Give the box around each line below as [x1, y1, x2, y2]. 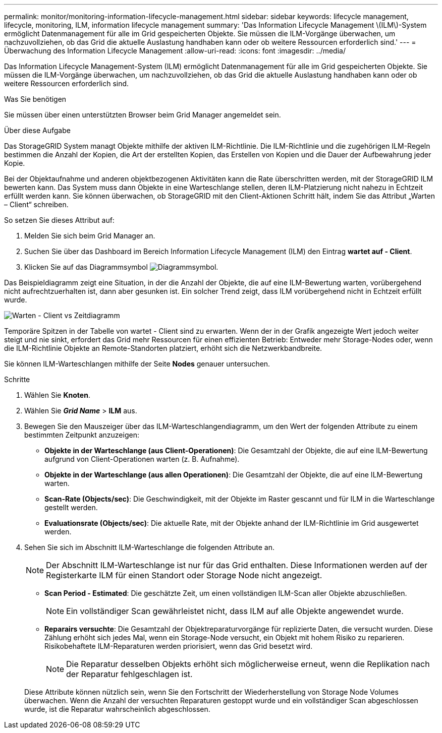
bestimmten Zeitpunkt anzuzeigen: [24, 431, 139, 439]
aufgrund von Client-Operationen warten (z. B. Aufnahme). [44, 455, 240, 463]
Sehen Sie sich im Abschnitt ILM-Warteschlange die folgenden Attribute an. [24, 543, 274, 552]
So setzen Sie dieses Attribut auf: [4, 216, 115, 224]
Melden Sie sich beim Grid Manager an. [24, 231, 155, 240]
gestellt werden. [44, 503, 98, 512]
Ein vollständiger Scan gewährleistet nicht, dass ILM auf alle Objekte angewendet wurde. [66, 606, 404, 616]
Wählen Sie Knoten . [24, 391, 90, 399]
